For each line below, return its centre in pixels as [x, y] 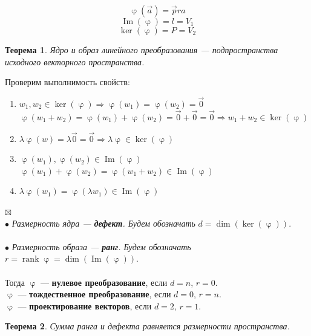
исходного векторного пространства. [75, 61]
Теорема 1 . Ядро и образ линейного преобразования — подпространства [142, 50]
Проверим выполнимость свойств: [67, 82]
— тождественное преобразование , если [94, 294]
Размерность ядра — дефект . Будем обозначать [103, 223]
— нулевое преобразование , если [104, 282]
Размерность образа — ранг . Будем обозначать [101, 246]
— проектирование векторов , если [85, 305]
